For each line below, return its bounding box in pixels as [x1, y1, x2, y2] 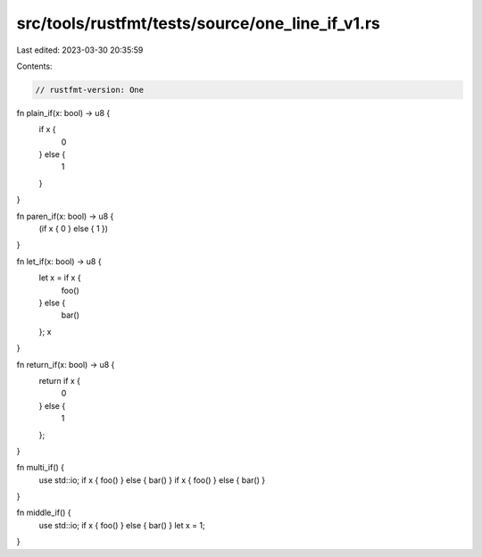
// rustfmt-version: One [35, 85, 145, 95]
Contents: [16, 61, 53, 71]
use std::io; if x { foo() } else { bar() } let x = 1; [38, 520, 205, 530]
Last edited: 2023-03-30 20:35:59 [16, 45, 144, 55]
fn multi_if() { [16, 462, 65, 473]
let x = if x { [38, 272, 81, 283]
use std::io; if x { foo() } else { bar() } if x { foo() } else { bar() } [38, 474, 266, 486]
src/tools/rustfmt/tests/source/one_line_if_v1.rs [16, 13, 381, 33]
